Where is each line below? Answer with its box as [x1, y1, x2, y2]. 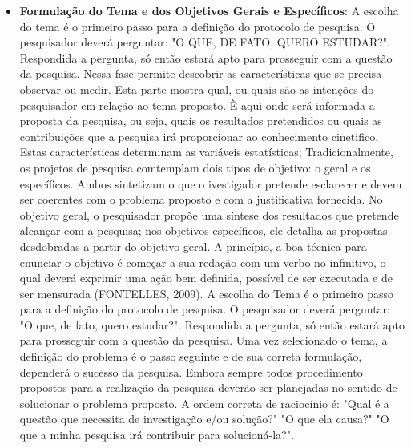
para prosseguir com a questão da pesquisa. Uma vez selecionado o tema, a [19, 332, 388, 349]
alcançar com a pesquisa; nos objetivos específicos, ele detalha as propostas [19, 222, 388, 239]
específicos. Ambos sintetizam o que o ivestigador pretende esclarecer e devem [19, 175, 402, 192]
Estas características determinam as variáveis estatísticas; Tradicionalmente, [19, 143, 393, 160]
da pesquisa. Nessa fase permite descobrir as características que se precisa [19, 65, 382, 82]
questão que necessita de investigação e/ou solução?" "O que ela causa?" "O [19, 410, 389, 427]
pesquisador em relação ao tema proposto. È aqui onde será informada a [19, 96, 375, 113]
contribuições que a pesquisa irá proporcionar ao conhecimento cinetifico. [19, 127, 379, 144]
